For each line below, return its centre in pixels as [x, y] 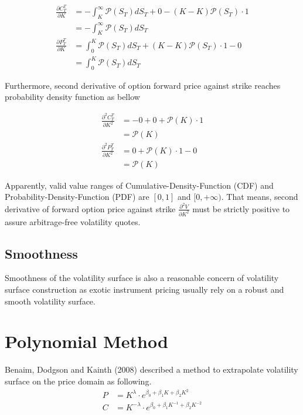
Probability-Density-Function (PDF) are [77, 197]
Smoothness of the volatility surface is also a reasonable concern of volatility [142, 278]
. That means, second [260, 197]
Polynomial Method [86, 341]
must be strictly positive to [241, 208]
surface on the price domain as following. [78, 381]
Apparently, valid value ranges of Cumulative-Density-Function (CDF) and [139, 185]
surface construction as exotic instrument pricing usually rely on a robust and [144, 290]
